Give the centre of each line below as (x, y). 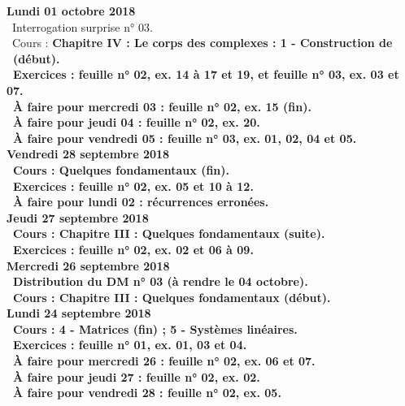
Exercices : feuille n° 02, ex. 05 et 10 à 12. (133, 186)
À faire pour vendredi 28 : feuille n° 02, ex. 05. (147, 393)
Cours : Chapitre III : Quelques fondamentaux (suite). (169, 233)
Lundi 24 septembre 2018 (79, 313)
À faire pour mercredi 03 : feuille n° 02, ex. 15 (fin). (162, 106)
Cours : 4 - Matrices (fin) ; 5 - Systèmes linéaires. (155, 328)
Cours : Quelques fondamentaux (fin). (122, 169)
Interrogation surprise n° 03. (82, 26)
